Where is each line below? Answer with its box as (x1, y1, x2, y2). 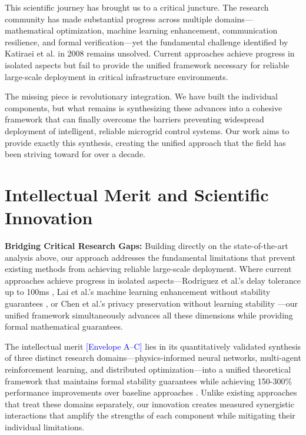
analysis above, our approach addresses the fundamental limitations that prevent (5, 251, 296, 263)
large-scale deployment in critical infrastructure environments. (5, 70, 228, 82)
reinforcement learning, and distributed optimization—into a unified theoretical (5, 363, 291, 375)
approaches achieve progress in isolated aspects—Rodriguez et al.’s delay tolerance (5, 274, 301, 286)
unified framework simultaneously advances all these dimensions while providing (5, 308, 293, 321)
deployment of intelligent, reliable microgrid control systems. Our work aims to (5, 124, 290, 137)
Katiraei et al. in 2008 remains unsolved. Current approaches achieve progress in (5, 47, 295, 59)
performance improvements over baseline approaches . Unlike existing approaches (5, 386, 297, 399)
